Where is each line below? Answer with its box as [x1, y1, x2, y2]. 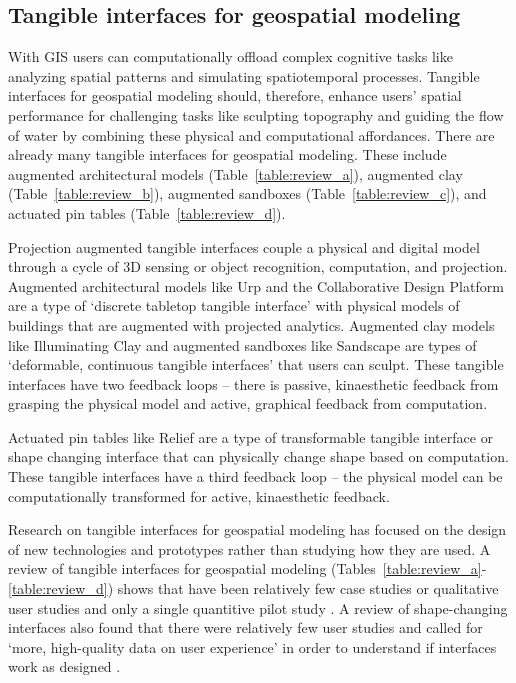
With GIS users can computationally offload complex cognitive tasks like [8, 46, 453, 67]
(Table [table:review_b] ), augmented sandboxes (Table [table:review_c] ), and [8, 183, 487, 204]
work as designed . [8, 656, 121, 677]
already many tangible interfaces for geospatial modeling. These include [8, 144, 447, 165]
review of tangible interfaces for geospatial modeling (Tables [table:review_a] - [8, 558, 487, 579]
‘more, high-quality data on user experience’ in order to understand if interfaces [8, 636, 497, 657]
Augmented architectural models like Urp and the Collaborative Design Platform [8, 275, 504, 296]
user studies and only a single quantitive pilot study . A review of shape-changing [8, 597, 508, 618]
